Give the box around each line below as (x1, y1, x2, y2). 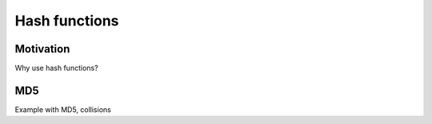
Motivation (14, 42, 70, 56)
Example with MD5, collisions (14, 104, 111, 114)
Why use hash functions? (14, 64, 99, 73)
